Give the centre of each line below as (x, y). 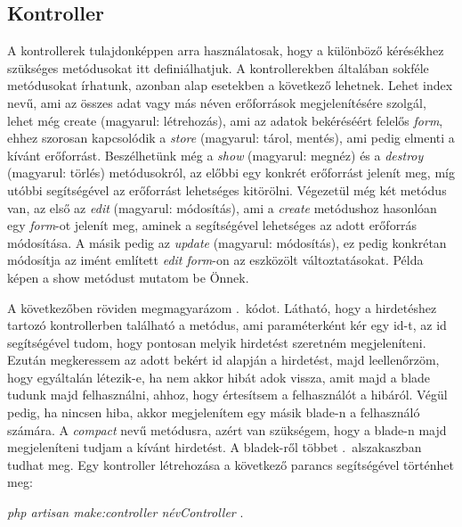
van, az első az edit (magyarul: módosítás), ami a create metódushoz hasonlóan (222, 207)
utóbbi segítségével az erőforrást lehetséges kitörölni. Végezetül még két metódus (227, 189)
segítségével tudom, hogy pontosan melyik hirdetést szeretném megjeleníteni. (217, 342)
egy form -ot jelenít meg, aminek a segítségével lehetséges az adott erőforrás (212, 225)
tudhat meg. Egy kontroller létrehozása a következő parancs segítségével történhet (231, 464)
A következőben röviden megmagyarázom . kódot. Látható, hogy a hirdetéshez (222, 307)
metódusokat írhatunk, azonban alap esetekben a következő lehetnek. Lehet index (230, 85)
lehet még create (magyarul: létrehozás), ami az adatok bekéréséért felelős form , (225, 120)
